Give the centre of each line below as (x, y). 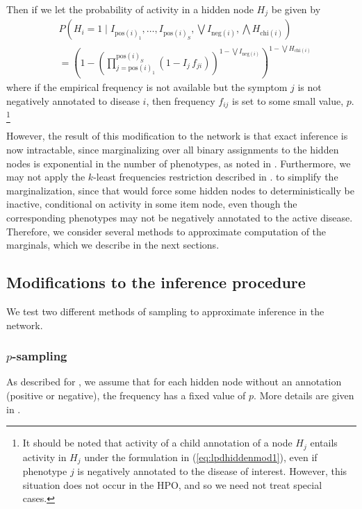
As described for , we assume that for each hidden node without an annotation (174, 382)
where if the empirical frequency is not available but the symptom (147, 87)
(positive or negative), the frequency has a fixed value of (126, 395)
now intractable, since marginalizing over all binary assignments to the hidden (173, 150)
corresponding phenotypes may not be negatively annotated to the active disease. (180, 218)
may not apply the (46, 177)
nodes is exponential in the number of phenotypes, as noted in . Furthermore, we (179, 163)
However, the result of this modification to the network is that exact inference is (177, 136)
